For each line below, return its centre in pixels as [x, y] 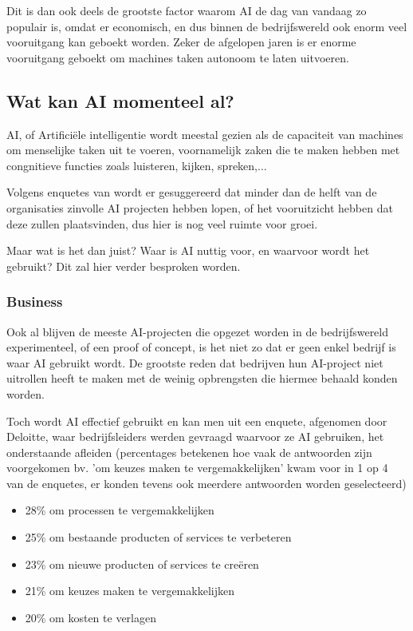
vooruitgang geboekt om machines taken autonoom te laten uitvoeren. [178, 57]
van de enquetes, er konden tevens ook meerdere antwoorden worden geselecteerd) [206, 483]
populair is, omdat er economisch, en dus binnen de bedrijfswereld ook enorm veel [207, 26]
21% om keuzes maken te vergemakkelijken [130, 591]
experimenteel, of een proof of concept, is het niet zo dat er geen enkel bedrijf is [201, 347]
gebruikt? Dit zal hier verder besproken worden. [124, 266]
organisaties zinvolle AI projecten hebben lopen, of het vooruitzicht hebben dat [200, 207]
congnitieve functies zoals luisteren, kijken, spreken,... [137, 165]
